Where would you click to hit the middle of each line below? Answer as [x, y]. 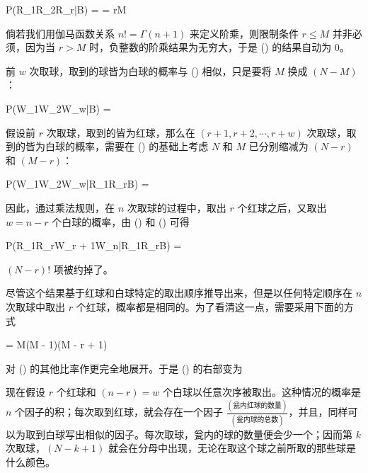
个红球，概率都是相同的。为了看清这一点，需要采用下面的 [210, 306]
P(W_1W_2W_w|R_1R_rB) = [77, 184]
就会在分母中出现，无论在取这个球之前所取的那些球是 [232, 448]
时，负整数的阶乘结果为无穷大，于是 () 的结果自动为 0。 [219, 47]
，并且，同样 [318, 412]
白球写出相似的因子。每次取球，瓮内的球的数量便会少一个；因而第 [199, 434]
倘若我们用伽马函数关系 [60, 33]
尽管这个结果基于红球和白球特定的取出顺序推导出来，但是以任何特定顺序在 [179, 293]
